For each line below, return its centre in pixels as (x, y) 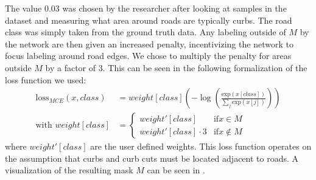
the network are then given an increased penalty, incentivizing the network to (149, 43)
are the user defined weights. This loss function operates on (201, 146)
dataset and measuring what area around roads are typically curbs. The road (149, 20)
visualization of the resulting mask (69, 170)
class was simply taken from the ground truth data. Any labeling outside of (146, 32)
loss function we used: (46, 79)
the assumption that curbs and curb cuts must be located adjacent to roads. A (152, 158)
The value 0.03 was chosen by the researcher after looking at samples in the (146, 8)
